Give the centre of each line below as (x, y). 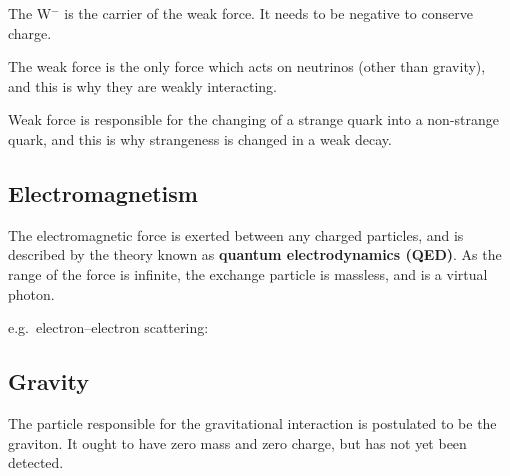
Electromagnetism (103, 192)
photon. (31, 293)
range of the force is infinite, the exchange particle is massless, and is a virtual (248, 273)
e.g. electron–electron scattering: (108, 327)
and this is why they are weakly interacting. (142, 85)
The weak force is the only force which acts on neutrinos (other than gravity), (247, 66)
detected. (36, 462)
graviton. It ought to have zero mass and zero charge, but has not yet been (237, 442)
